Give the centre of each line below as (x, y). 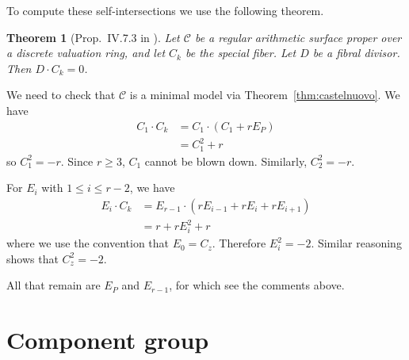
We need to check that (61, 95)
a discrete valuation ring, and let (86, 53)
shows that (32, 258)
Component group (108, 340)
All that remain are (54, 285)
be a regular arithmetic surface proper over (298, 37)
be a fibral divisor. (356, 53)
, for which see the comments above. (257, 285)
